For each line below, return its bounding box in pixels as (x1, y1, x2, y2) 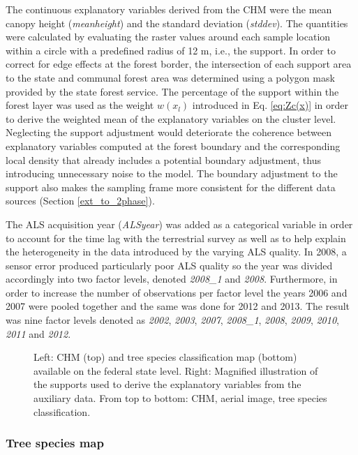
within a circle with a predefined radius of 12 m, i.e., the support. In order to (6, 43, 336, 57)
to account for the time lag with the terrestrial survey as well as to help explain (6, 230, 346, 245)
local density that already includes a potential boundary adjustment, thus (6, 152, 321, 167)
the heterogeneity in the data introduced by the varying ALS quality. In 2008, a (6, 244, 347, 259)
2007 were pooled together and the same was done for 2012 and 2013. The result (6, 299, 350, 313)
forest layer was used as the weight (6, 98, 154, 112)
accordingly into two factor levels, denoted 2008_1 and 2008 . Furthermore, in (6, 271, 338, 286)
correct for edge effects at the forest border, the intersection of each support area (6, 57, 352, 71)
